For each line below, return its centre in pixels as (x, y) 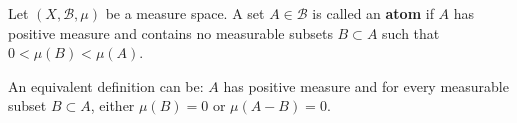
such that (411, 32)
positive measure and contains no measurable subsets (170, 32)
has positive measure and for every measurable (366, 85)
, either (112, 105)
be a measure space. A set (185, 13)
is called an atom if (373, 13)
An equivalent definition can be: (106, 85)
